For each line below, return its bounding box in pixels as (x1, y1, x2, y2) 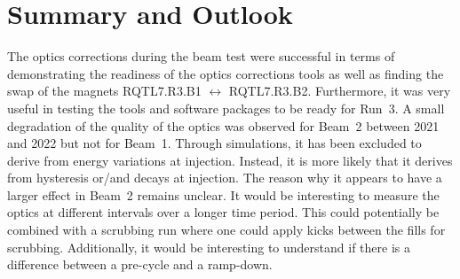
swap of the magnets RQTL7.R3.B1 (7, 81, 202, 100)
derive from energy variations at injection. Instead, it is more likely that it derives (7, 151, 453, 169)
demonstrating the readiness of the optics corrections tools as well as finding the (7, 64, 444, 82)
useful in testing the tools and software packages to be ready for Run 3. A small (7, 98, 445, 117)
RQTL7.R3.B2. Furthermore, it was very (228, 81, 451, 100)
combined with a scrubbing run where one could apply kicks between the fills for (7, 221, 446, 239)
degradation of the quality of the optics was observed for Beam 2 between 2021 (7, 116, 440, 135)
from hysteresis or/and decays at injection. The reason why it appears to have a (7, 168, 442, 187)
